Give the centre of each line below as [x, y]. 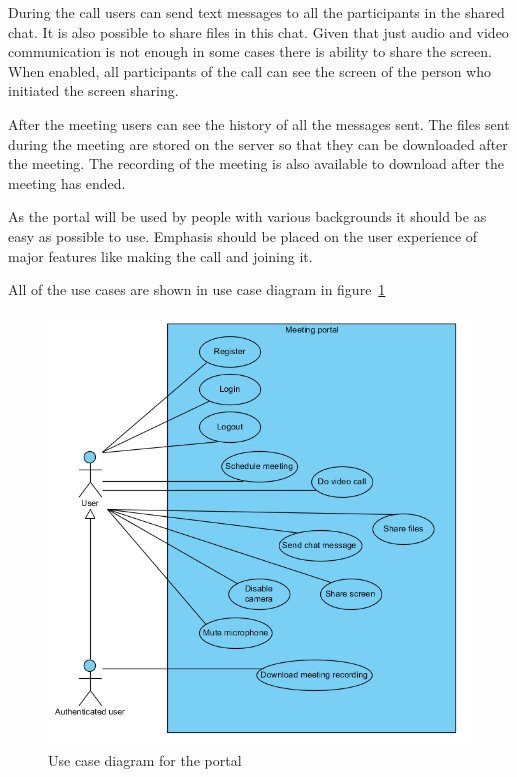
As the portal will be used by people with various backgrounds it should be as [247, 216]
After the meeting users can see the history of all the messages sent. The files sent [259, 123]
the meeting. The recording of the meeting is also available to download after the [256, 163]
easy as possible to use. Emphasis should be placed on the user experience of [243, 235]
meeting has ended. [67, 182]
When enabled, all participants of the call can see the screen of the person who [250, 70]
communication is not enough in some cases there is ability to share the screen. [250, 51]
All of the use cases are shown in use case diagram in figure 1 [197, 289]
